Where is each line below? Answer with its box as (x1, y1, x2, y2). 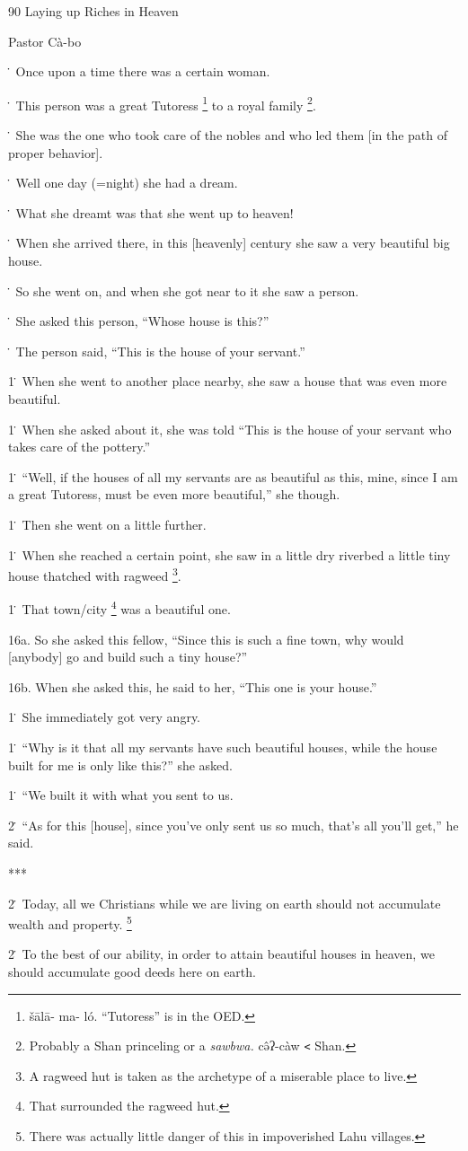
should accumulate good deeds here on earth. (8, 962, 256, 980)
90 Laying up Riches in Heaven (8, 2, 179, 20)
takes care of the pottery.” (8, 437, 151, 456)
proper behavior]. (8, 143, 103, 162)
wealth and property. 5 (8, 912, 132, 933)
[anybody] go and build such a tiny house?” (8, 647, 248, 666)
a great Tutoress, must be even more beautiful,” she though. (8, 485, 340, 504)
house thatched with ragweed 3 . (8, 564, 181, 584)
